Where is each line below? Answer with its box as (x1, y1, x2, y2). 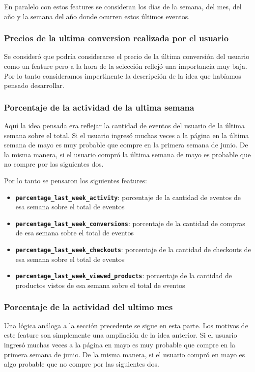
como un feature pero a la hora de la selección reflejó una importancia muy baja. (4, 61, 247, 71)
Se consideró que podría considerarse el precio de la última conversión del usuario (4, 51, 250, 61)
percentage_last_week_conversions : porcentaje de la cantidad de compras (15, 218, 245, 228)
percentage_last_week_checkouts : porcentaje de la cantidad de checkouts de (15, 244, 251, 255)
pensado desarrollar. (4, 80, 64, 90)
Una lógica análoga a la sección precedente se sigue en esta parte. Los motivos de (4, 320, 248, 330)
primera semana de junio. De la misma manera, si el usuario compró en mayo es (4, 349, 245, 359)
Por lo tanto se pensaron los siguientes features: (4, 175, 147, 185)
